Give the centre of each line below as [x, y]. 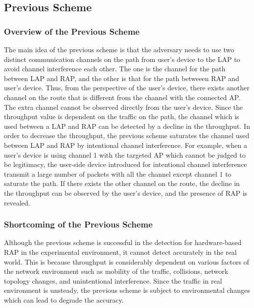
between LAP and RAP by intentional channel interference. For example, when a [126, 145]
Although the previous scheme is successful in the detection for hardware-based [123, 242]
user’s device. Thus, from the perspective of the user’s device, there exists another [127, 88]
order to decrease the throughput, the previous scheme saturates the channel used [127, 135]
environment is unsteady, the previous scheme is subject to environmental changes [127, 290]
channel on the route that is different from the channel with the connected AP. [122, 97]
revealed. [17, 202]
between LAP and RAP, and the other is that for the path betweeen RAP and [122, 78]
